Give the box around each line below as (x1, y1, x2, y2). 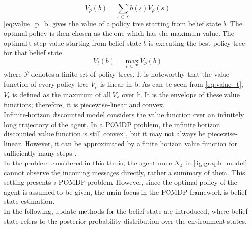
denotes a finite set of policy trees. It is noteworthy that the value (31, 68, 230, 79)
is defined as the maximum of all (12, 89, 111, 99)
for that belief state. (4, 47, 64, 58)
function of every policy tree (4, 78, 89, 89)
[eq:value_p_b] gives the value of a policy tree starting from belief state (4, 18, 221, 29)
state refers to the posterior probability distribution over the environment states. (4, 215, 247, 226)
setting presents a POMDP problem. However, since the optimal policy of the (4, 177, 238, 187)
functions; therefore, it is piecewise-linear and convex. (4, 99, 165, 110)
